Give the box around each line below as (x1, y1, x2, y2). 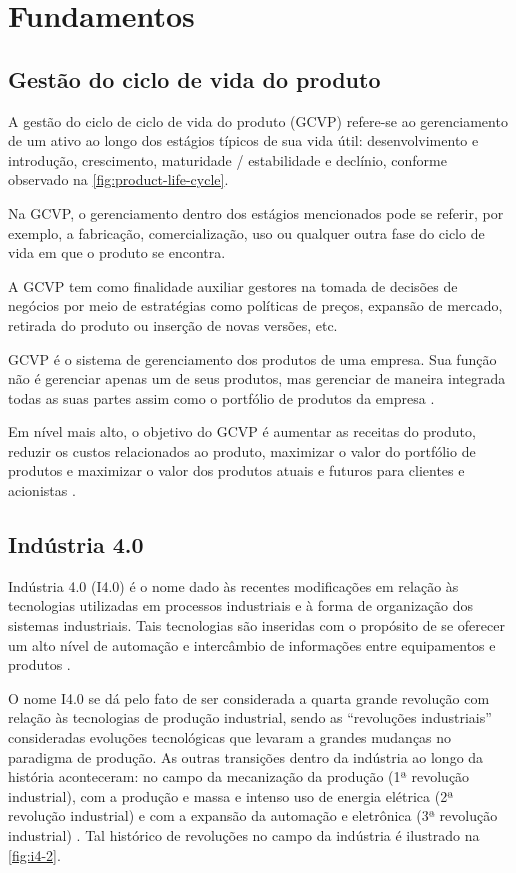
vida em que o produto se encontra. (8, 242, 226, 263)
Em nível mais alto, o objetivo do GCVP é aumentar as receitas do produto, (8, 421, 476, 442)
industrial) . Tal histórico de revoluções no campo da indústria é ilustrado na (8, 825, 480, 845)
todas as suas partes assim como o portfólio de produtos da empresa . (8, 387, 435, 408)
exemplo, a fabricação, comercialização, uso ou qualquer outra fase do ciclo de (8, 222, 485, 243)
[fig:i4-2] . (8, 844, 61, 865)
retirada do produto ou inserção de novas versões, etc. (8, 314, 338, 335)
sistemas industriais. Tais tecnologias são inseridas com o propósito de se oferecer (8, 615, 505, 636)
